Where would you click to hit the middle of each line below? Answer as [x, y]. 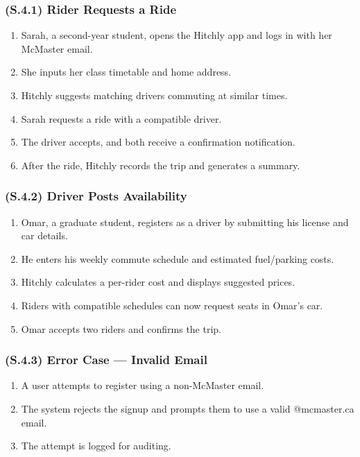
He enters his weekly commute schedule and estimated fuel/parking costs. [178, 258]
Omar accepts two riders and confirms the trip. [121, 328]
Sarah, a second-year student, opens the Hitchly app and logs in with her [177, 35]
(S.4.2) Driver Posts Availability [96, 196]
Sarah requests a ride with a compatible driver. [121, 118]
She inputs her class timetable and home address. [126, 72]
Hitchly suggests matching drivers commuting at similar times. [154, 95]
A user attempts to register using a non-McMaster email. [143, 385]
